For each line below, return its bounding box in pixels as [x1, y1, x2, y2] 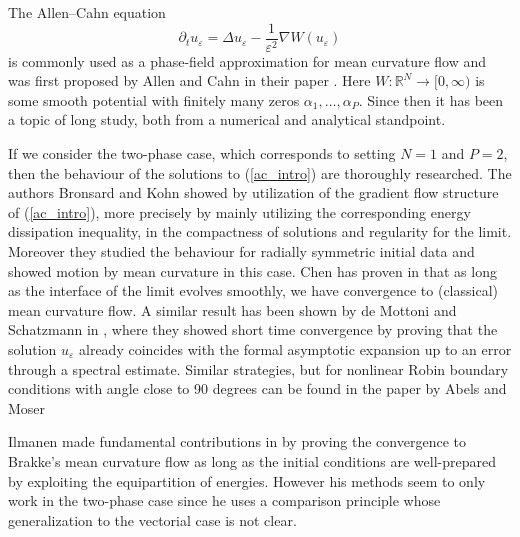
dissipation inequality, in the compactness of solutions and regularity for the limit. [8, 221, 512, 242]
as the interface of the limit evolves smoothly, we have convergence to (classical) [8, 280, 498, 301]
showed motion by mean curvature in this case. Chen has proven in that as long [8, 260, 497, 281]
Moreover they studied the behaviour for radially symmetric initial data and [8, 241, 475, 261]
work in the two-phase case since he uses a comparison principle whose [8, 490, 441, 511]
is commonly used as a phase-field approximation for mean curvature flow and [8, 50, 487, 71]
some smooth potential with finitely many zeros [8, 89, 300, 110]
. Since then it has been [358, 89, 504, 110]
